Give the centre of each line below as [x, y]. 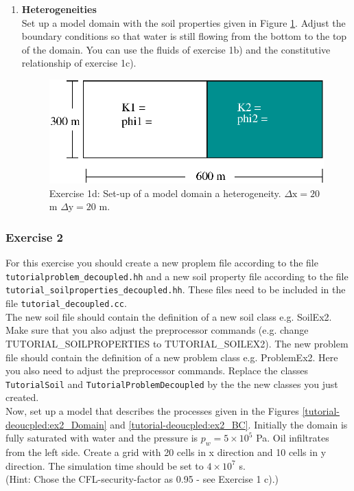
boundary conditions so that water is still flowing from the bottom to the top [184, 36]
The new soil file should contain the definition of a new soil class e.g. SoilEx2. [169, 316]
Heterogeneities [59, 9]
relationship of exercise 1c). [79, 63]
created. [22, 397]
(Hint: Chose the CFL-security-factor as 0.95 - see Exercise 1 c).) [142, 479]
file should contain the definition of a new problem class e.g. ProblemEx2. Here [172, 357]
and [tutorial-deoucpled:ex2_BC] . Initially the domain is [229, 424]
